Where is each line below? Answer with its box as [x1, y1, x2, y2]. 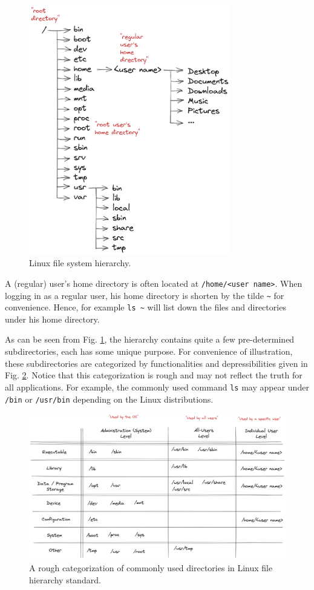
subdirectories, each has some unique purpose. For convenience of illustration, [5, 345, 293, 358]
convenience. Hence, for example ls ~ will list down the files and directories [5, 301, 286, 313]
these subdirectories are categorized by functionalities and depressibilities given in [5, 357, 308, 369]
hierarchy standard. [29, 573, 101, 586]
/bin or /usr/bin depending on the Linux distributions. [5, 392, 214, 405]
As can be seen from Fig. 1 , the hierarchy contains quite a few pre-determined [5, 333, 295, 346]
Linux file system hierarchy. [29, 256, 131, 269]
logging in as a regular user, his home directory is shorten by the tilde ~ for [5, 289, 284, 301]
